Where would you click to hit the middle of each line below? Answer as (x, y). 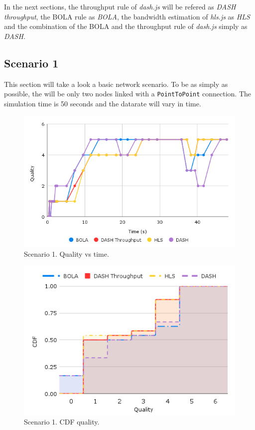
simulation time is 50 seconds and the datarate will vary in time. (103, 103)
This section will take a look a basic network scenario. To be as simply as (116, 84)
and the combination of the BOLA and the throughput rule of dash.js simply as (126, 26)
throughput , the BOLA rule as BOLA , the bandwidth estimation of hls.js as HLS (127, 16)
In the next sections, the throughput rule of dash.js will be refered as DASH (120, 6)
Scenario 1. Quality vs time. (66, 253)
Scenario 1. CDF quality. (62, 422)
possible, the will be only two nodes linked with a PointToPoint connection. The (128, 94)
